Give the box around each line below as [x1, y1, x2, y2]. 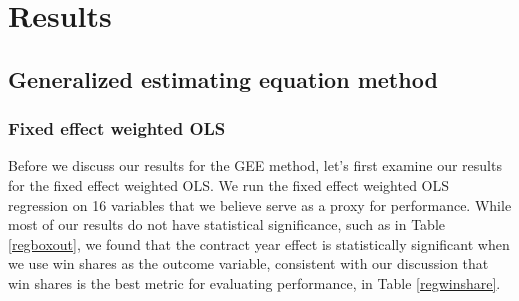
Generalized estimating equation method [8, 63, 438, 94]
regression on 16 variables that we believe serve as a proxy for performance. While [8, 194, 512, 215]
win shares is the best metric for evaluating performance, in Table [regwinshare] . [8, 272, 501, 293]
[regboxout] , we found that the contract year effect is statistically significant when [8, 233, 510, 254]
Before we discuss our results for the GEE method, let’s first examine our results [8, 155, 502, 176]
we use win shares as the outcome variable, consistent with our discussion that [8, 253, 489, 274]
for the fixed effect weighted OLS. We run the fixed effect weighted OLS [8, 174, 450, 195]
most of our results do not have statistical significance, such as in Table [8, 214, 445, 235]
